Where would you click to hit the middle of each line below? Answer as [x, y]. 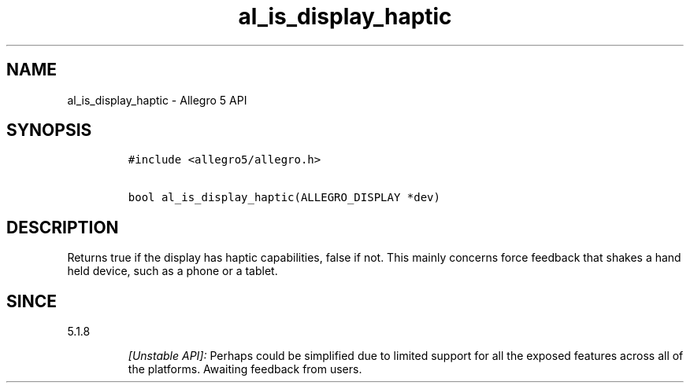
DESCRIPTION [63, 227]
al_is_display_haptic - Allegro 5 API [157, 100]
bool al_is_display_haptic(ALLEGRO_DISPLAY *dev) [284, 198]
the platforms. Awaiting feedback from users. [245, 369]
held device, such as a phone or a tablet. [172, 271]
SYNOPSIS [49, 130]
